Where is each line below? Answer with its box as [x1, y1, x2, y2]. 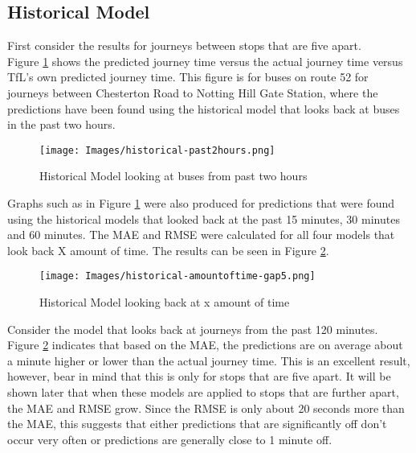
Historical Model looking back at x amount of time [39, 294, 290, 311]
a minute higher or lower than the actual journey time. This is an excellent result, [7, 352, 410, 369]
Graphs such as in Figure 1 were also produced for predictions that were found [7, 195, 395, 212]
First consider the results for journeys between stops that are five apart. [7, 37, 361, 54]
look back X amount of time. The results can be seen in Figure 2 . [7, 241, 329, 258]
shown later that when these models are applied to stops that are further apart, [7, 384, 399, 401]
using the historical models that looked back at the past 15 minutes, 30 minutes [7, 210, 400, 227]
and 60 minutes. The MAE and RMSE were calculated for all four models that [7, 226, 395, 243]
